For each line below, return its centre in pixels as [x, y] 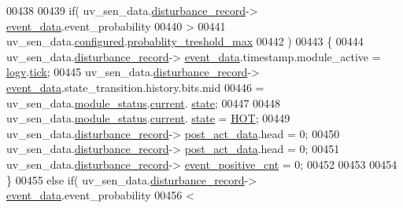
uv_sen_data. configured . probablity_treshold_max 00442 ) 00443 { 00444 [185, 41]
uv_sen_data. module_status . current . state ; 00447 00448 [144, 102]
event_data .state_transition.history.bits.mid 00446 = [135, 87]
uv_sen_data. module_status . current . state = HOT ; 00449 [148, 118]
